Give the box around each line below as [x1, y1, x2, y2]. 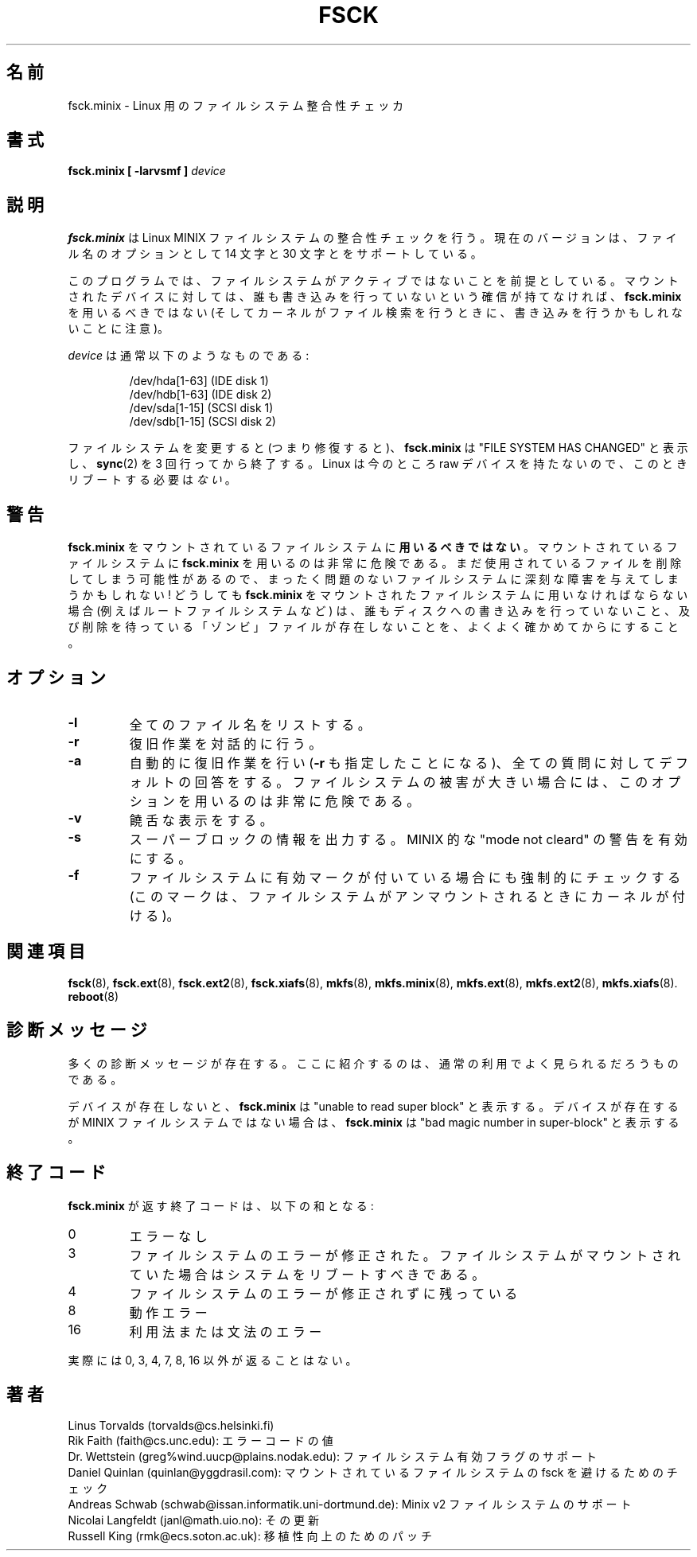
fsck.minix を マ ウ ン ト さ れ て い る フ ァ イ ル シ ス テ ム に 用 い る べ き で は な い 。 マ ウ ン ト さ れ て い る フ [68, 540, 678, 555]
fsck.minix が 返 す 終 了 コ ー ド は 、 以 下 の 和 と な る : [68, 1198, 374, 1213]
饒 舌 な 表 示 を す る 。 [129, 812, 273, 828]
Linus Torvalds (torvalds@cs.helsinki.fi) [68, 1419, 275, 1433]
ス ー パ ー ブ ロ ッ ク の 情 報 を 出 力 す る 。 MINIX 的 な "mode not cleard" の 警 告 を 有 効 [129, 831, 687, 847]
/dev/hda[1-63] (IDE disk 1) [129, 374, 269, 388]
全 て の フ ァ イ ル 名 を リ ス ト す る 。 [129, 716, 371, 733]
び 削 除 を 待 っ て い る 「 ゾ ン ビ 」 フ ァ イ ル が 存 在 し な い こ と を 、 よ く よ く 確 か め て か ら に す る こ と [68, 620, 679, 634]
